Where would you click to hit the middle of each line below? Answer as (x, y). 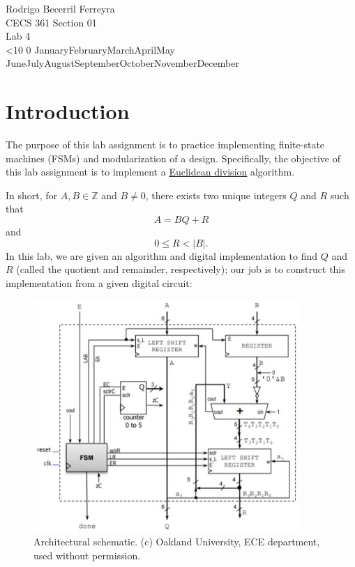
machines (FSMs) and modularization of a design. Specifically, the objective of (173, 158)
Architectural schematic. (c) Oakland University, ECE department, (177, 542)
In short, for (32, 195)
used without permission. (87, 555)
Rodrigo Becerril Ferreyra (60, 8)
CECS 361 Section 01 (51, 22)
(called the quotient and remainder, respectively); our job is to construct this (181, 269)
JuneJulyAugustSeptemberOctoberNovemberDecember (122, 63)
